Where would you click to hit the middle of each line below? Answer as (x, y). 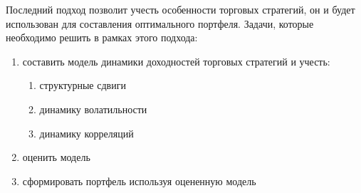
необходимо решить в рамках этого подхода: (102, 37)
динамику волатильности (93, 109)
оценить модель (56, 157)
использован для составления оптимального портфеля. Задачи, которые (160, 23)
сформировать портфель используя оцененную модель (139, 181)
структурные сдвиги (83, 85)
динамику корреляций (87, 133)
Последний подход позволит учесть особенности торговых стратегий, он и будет (180, 9)
